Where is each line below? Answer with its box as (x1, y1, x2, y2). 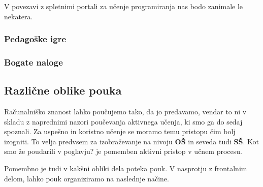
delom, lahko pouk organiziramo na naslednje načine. (4, 173, 169, 183)
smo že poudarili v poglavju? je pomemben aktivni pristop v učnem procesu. (4, 146, 242, 157)
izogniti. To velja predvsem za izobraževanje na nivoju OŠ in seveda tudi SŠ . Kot (4, 136, 259, 146)
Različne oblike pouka (4, 82, 122, 98)
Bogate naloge (4, 55, 63, 68)
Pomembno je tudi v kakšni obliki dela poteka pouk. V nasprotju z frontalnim (4, 163, 247, 174)
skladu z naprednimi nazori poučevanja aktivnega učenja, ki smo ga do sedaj (4, 116, 243, 127)
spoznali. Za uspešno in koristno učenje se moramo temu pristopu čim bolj (4, 126, 236, 137)
